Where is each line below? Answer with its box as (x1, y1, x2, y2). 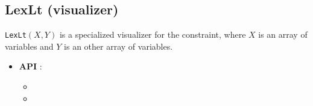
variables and (5, 40, 54, 52)
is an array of (258, 28, 308, 41)
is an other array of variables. (64, 40, 173, 52)
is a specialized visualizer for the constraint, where (59, 28, 246, 41)
